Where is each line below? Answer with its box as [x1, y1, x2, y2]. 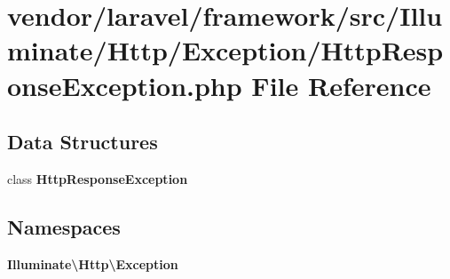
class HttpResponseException [7, 169, 188, 187]
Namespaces [7, 212, 121, 240]
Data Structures [7, 128, 158, 155]
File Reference [251, 67, 431, 103]
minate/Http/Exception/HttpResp [7, 32, 444, 68]
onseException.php [7, 67, 242, 103]
